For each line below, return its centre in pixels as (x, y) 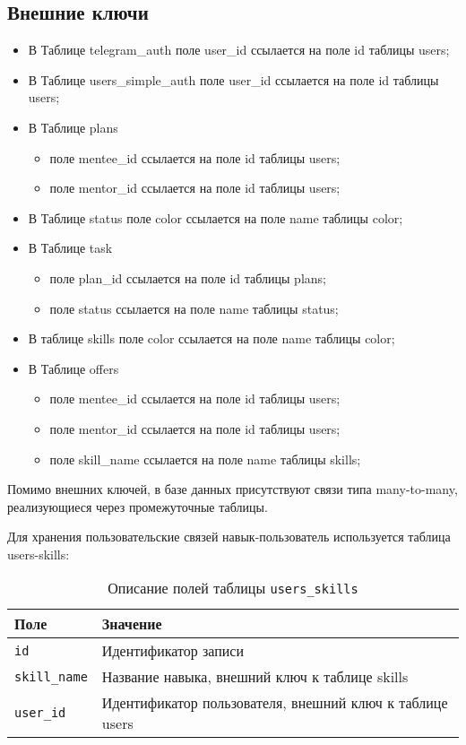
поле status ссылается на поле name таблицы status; (194, 308)
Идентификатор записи (173, 651)
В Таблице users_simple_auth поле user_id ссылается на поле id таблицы (233, 79)
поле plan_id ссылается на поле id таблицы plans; (188, 277)
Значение (132, 624)
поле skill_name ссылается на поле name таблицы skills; (205, 459)
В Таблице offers (73, 368)
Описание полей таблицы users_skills (233, 588)
